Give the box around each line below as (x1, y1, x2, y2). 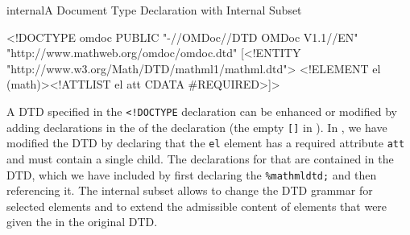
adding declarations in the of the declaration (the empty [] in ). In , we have (6, 118, 387, 135)
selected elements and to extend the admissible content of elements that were (6, 197, 387, 214)
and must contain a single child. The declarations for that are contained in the (6, 150, 394, 167)
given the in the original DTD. (6, 213, 158, 230)
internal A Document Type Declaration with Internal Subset (6, 2, 302, 18)
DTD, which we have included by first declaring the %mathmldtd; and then (6, 166, 377, 183)
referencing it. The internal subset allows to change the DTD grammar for (6, 182, 373, 199)
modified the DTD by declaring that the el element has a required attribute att (6, 134, 405, 151)
